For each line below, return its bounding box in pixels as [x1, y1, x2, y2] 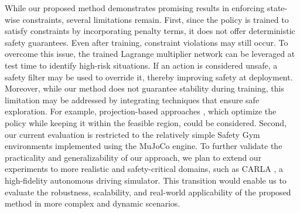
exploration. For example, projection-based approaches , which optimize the [5, 105, 277, 117]
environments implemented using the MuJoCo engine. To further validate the [5, 140, 282, 152]
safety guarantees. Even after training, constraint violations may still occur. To [5, 36, 288, 48]
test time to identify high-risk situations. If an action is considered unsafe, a [5, 59, 278, 71]
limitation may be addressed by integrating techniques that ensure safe [5, 93, 260, 106]
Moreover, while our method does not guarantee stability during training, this [5, 82, 284, 94]
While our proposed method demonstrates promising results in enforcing [5, 2, 265, 13]
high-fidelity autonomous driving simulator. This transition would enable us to [5, 174, 287, 186]
